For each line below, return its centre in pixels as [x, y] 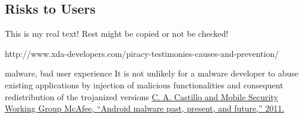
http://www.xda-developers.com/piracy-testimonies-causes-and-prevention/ [142, 53]
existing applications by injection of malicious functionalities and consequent [144, 84]
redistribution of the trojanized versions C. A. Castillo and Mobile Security [141, 96]
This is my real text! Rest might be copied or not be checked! [117, 34]
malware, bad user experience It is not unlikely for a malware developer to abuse [152, 73]
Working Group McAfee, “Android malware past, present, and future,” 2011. [145, 108]
